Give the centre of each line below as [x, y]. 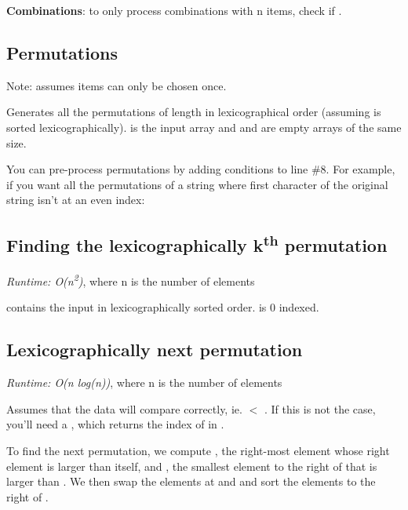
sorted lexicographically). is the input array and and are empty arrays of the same [204, 127]
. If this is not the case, [320, 408]
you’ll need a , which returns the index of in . [115, 424]
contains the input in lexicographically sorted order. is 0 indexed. [163, 307]
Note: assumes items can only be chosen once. [117, 85]
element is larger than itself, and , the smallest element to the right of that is [192, 466]
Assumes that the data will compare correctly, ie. [124, 408]
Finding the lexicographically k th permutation [197, 244]
